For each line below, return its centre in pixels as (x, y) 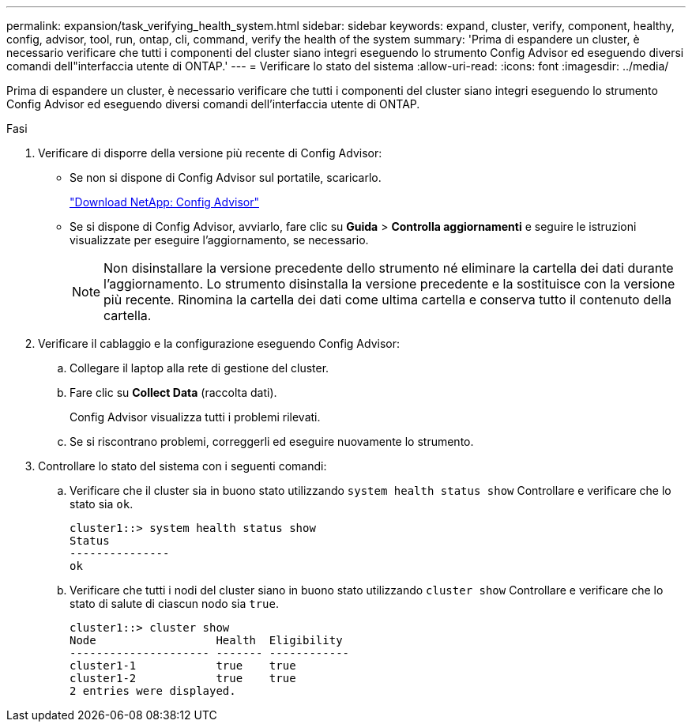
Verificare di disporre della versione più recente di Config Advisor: (210, 153)
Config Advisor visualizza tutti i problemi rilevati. (195, 417)
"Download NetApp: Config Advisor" (164, 202)
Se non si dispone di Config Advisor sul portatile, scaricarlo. (226, 177)
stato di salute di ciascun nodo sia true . (174, 604)
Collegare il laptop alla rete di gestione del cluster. (199, 368)
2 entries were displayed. (153, 691)
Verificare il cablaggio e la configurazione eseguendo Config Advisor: (219, 343)
